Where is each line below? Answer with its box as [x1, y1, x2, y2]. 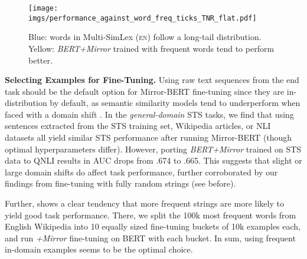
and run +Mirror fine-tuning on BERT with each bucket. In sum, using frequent [5, 231, 296, 244]
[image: [28, 4, 58, 12]
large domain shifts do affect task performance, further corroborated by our [5, 165, 278, 178]
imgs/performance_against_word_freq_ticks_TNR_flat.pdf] [28, 14, 257, 22]
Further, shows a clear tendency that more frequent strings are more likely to [5, 197, 284, 210]
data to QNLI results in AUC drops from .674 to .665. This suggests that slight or [5, 154, 302, 167]
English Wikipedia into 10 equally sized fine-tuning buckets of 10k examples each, [5, 220, 301, 233]
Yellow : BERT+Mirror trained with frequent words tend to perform [28, 42, 275, 54]
